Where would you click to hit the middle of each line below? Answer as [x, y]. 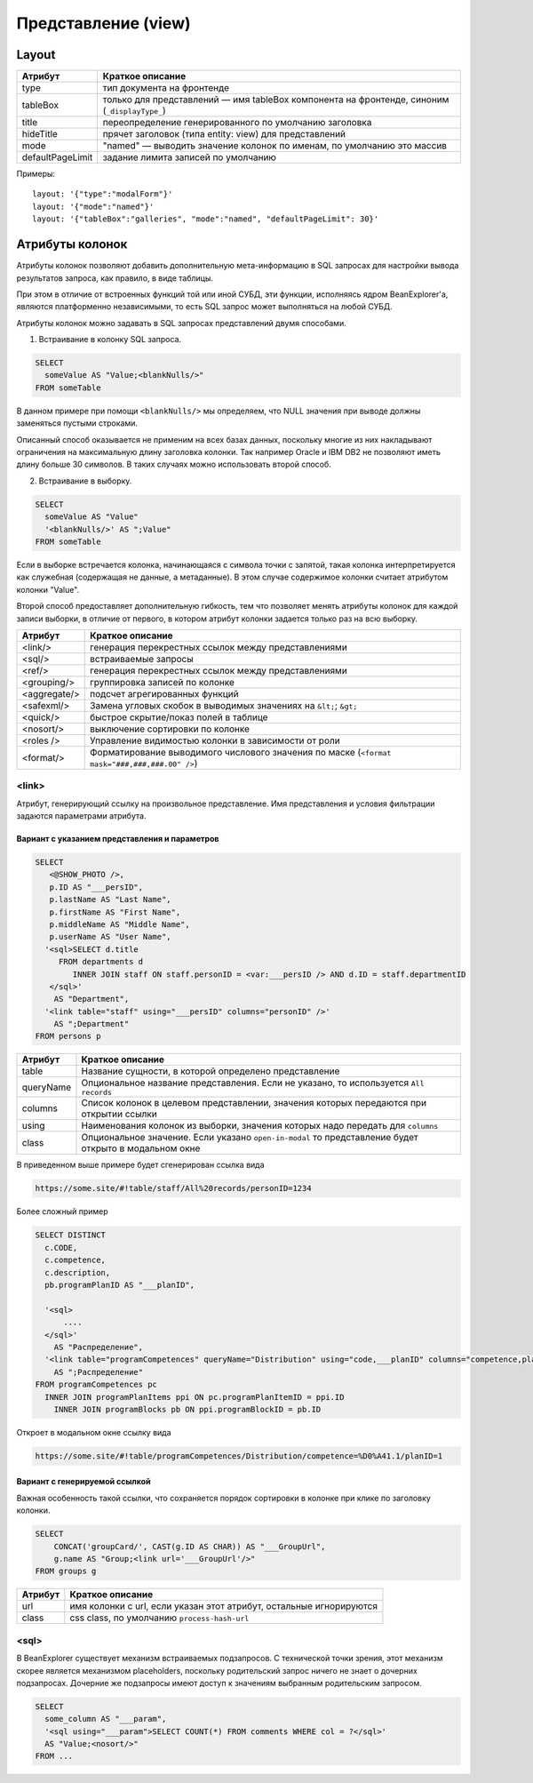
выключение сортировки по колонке [170, 729]
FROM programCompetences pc [96, 1385]
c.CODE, [61, 1247]
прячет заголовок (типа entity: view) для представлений [224, 134]
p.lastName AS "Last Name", [111, 899]
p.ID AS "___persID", [96, 887]
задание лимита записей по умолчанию [190, 157]
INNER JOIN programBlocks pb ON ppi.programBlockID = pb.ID [187, 1409]
